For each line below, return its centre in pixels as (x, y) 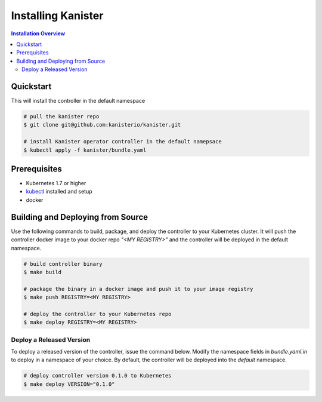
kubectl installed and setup (59, 192)
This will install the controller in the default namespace (78, 101)
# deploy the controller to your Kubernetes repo (97, 314)
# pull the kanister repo (61, 116)
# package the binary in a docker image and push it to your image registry (138, 289)
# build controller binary (63, 264)
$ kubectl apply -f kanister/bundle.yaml (85, 150)
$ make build (43, 272)
